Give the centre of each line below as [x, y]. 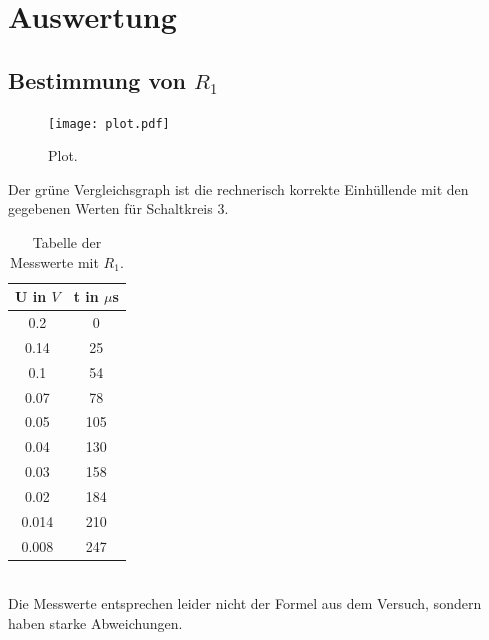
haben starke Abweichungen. [95, 622]
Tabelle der [67, 242]
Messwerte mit [54, 261]
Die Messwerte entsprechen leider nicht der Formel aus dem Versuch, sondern [245, 603]
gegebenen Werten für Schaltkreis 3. [118, 208]
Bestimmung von [97, 79]
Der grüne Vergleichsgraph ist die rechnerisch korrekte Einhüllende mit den [238, 188]
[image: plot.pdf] [109, 123]
